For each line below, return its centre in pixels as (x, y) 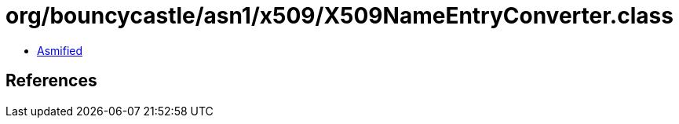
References (51, 81)
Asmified (60, 50)
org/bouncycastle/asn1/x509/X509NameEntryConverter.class (339, 16)
